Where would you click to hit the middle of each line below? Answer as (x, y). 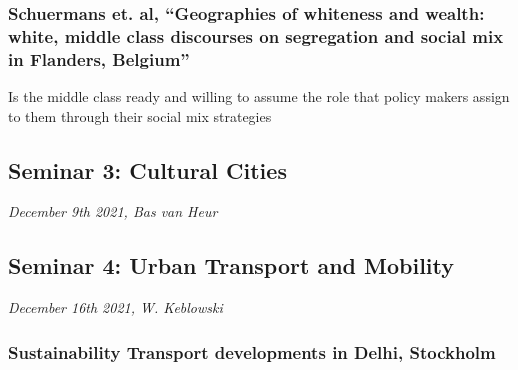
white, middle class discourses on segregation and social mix (256, 35)
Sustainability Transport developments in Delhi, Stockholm (252, 351)
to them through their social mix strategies (140, 115)
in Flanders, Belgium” (99, 58)
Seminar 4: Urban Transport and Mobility (231, 265)
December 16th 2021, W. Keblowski (115, 307)
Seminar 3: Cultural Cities (147, 169)
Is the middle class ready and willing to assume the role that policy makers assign (259, 96)
